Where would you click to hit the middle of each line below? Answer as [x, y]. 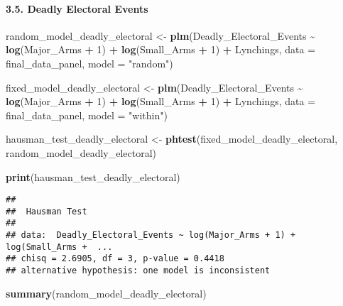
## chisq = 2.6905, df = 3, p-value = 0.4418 [115, 259]
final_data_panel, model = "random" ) [89, 63]
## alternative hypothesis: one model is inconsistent [138, 271]
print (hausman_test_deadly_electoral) [93, 176]
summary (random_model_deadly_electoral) [106, 293]
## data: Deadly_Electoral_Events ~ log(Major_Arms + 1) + [151, 235]
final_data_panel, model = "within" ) [87, 115]
